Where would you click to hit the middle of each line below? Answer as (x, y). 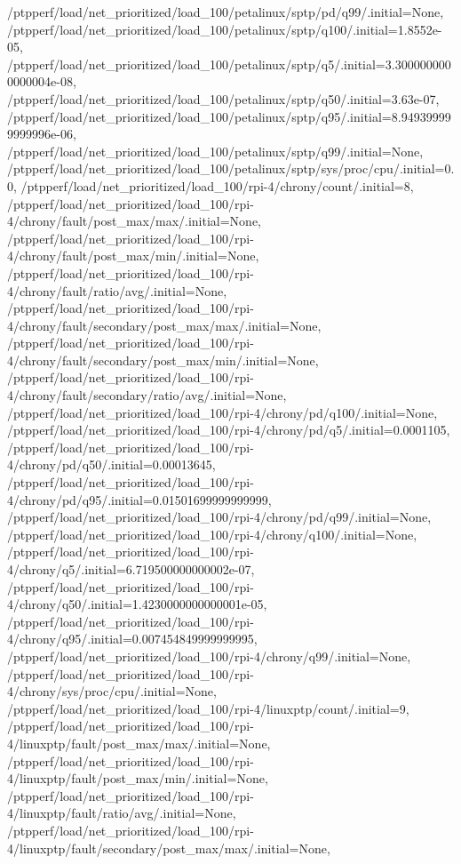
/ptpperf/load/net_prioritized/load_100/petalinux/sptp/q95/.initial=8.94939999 (229, 116)
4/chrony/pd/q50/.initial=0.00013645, (111, 464)
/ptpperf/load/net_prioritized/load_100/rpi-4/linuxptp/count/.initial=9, (208, 708)
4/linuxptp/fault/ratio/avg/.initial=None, (122, 813)
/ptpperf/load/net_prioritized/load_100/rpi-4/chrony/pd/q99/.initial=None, (219, 517)
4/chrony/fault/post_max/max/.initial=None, (135, 221)
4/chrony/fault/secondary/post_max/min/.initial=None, (163, 360)
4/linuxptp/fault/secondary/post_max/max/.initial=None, (169, 848)
